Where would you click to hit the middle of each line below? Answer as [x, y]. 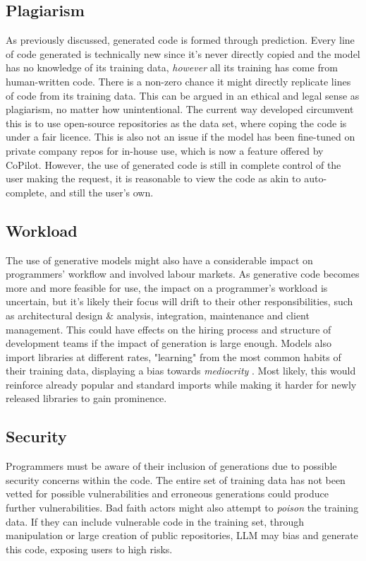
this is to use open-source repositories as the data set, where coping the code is [176, 123]
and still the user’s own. [102, 192]
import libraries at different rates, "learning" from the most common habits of [173, 356]
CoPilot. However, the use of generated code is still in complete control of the [173, 164]
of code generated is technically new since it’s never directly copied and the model [183, 53]
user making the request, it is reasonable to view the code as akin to [153, 178]
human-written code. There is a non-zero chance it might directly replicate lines [178, 81]
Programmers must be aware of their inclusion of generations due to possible [171, 466]
